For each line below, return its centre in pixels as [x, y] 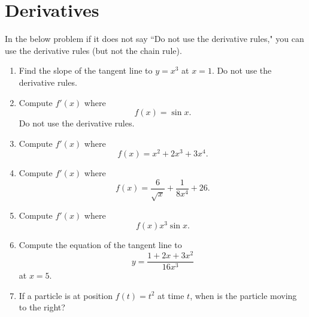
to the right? [42, 307]
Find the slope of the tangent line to [86, 70]
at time [171, 295]
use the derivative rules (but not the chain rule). [93, 50]
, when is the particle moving [243, 295]
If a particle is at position [66, 295]
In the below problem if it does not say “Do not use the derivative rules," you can [154, 39]
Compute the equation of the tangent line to [100, 245]
